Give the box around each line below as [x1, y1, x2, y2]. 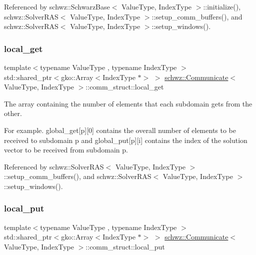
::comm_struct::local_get [85, 81, 164, 92]
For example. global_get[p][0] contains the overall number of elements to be [4, 124, 236, 135]
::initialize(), [203, 1, 241, 11]
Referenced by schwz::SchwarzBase [4, 1, 110, 11]
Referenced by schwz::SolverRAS [4, 161, 104, 171]
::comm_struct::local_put [85, 241, 165, 251]
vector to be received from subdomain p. [4, 144, 128, 155]
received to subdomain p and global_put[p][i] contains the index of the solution [4, 134, 247, 145]
